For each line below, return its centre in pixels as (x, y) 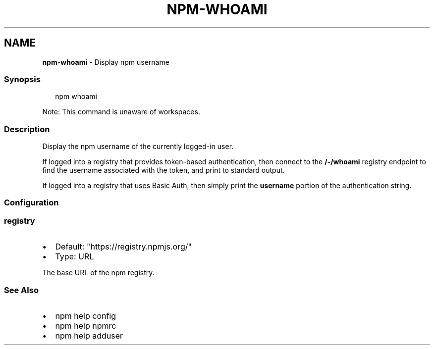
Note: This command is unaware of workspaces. (121, 112)
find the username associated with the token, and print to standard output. (163, 170)
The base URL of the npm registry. (98, 273)
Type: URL (75, 257)
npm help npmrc (86, 325)
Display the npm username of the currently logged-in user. (138, 147)
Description (27, 129)
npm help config (86, 316)
